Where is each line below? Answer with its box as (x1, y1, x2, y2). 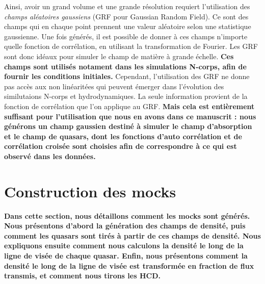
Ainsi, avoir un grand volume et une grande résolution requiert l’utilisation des (4, 1, 250, 11)
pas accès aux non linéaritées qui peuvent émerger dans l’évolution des (4, 81, 224, 91)
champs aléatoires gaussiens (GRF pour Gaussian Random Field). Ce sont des (4, 11, 249, 21)
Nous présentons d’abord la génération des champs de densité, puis (4, 220, 246, 231)
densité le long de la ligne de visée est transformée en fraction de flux (4, 260, 254, 271)
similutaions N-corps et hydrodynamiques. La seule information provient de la (4, 91, 248, 101)
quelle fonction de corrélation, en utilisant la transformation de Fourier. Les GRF (4, 41, 258, 51)
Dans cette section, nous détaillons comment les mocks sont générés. (4, 210, 250, 221)
